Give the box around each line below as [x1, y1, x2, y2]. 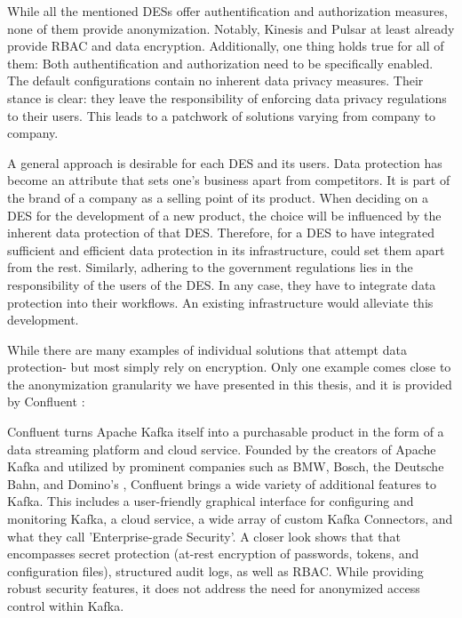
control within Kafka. [7, 597, 124, 614]
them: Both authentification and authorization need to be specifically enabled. [7, 53, 434, 72]
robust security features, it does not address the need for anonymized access [7, 579, 420, 598]
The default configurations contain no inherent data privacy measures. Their [7, 71, 424, 90]
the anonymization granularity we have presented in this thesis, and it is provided [7, 374, 452, 393]
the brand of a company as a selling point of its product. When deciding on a [7, 188, 429, 206]
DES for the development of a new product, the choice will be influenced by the [7, 205, 442, 224]
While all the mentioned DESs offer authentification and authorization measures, [7, 2, 448, 20]
